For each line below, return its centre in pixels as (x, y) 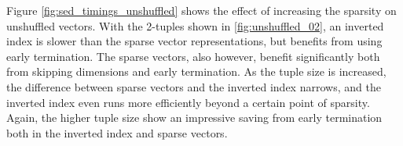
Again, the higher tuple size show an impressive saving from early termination (194, 118)
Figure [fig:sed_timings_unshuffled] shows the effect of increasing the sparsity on (201, 10)
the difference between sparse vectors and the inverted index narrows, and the (194, 86)
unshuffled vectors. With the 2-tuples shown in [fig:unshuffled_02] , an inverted (195, 25)
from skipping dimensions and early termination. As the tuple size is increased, (196, 71)
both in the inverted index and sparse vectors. (117, 132)
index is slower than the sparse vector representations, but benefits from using (194, 41)
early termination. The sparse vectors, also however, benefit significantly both (193, 56)
